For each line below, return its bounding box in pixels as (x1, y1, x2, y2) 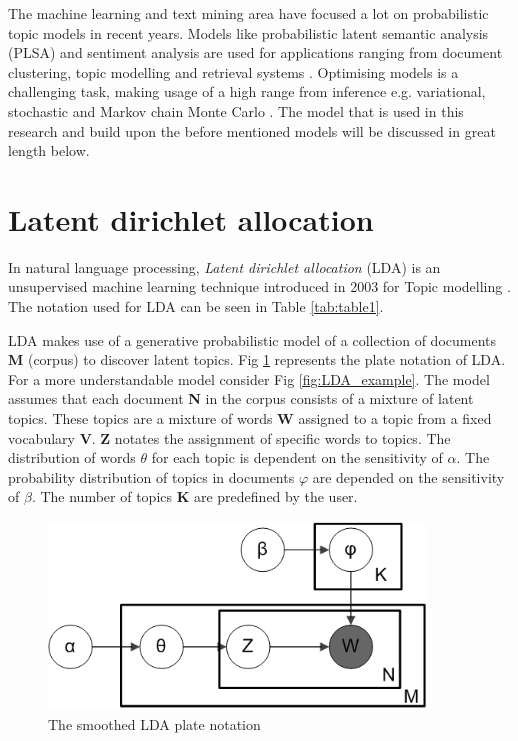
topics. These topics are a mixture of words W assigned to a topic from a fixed (8, 408, 492, 429)
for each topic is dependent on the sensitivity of (151, 447, 443, 468)
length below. (8, 140, 90, 161)
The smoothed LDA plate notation (48, 713, 261, 734)
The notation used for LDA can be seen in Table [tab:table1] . (8, 296, 384, 317)
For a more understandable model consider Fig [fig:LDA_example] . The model (8, 368, 490, 389)
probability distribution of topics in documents (8, 466, 295, 487)
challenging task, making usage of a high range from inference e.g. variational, (8, 81, 486, 102)
